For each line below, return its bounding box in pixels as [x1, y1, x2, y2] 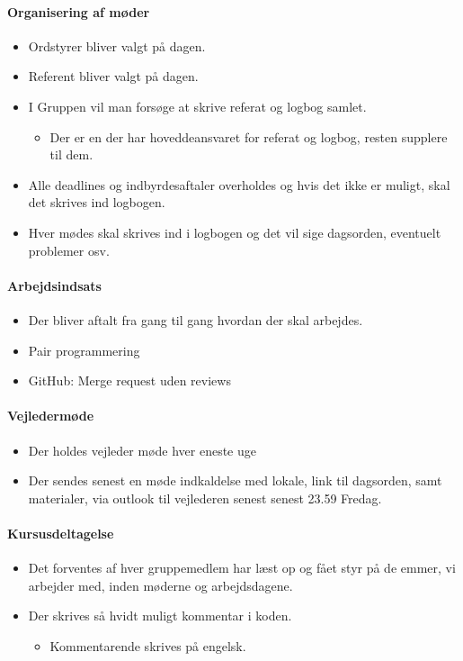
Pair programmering [28, 340, 140, 359]
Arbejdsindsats [7, 276, 102, 294]
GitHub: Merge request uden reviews [28, 371, 231, 390]
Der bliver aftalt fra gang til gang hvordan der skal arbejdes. [28, 310, 363, 329]
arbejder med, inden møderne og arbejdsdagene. [28, 575, 293, 594]
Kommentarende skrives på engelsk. [49, 636, 246, 655]
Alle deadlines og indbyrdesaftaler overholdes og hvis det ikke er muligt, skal [28, 175, 450, 194]
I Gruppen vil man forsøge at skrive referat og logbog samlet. [28, 96, 367, 115]
